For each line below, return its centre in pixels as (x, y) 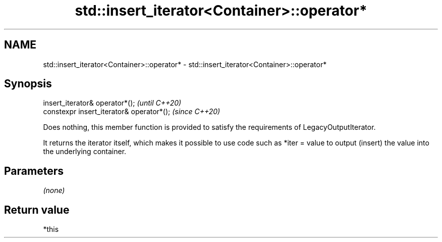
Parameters (34, 171)
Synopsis (28, 84)
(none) (54, 190)
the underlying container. (85, 152)
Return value (37, 210)
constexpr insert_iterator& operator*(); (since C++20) (132, 112)
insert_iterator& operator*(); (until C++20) (112, 103)
